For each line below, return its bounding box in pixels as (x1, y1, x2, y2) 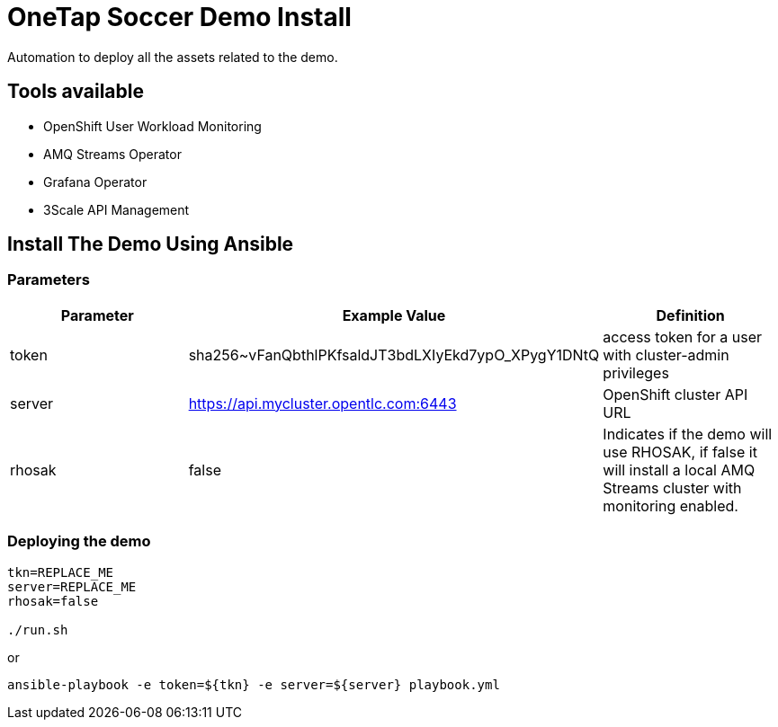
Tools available (7, 80, 144, 103)
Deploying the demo (7, 532, 151, 551)
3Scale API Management (43, 201, 190, 217)
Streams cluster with (603, 478, 742, 497)
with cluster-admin (603, 345, 729, 364)
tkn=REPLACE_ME (7, 564, 114, 580)
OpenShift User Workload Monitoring (43, 118, 262, 134)
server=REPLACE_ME (7, 579, 137, 594)
